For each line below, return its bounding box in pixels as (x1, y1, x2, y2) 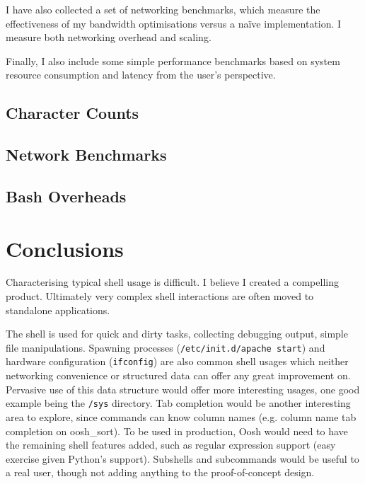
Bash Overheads (6, 185, 127, 207)
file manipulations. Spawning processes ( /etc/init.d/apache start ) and (6, 340, 325, 355)
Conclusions (6, 234, 124, 263)
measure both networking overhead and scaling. (6, 30, 212, 45)
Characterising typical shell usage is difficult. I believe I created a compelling (6, 275, 339, 289)
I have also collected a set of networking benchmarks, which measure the (6, 2, 320, 16)
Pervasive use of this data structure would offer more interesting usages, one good (6, 381, 360, 396)
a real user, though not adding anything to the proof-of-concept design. (6, 465, 315, 480)
